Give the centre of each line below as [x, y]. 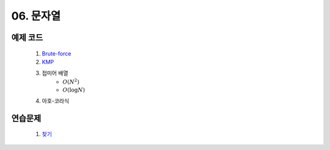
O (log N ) [74, 90]
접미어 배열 [55, 73]
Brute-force [57, 53]
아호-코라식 [56, 101]
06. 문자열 [36, 16]
